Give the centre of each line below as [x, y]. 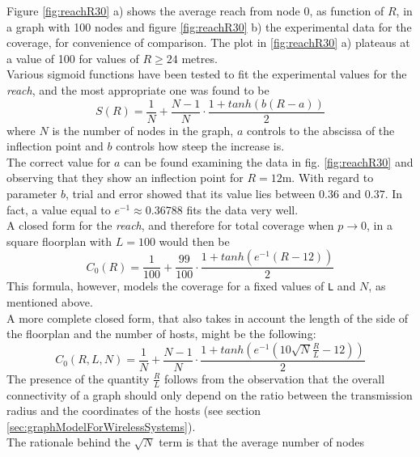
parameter [32, 193]
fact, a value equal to [59, 209]
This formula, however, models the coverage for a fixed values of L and [181, 286]
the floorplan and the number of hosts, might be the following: [161, 334]
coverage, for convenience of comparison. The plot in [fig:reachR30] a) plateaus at [208, 42]
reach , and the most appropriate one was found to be [138, 89]
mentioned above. [50, 302]
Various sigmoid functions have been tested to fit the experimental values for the [207, 74]
